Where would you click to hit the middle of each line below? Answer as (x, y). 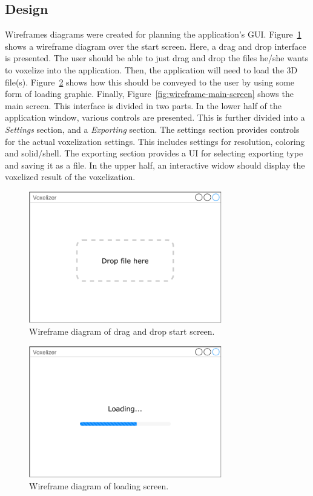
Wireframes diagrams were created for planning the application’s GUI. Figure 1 (153, 34)
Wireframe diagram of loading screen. (99, 486)
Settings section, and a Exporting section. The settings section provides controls (152, 129)
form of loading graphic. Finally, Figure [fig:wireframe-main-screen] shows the (149, 94)
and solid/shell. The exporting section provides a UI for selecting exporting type (154, 153)
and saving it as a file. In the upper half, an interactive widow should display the (155, 165)
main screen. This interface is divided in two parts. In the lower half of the (143, 105)
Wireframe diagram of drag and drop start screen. (122, 331)
